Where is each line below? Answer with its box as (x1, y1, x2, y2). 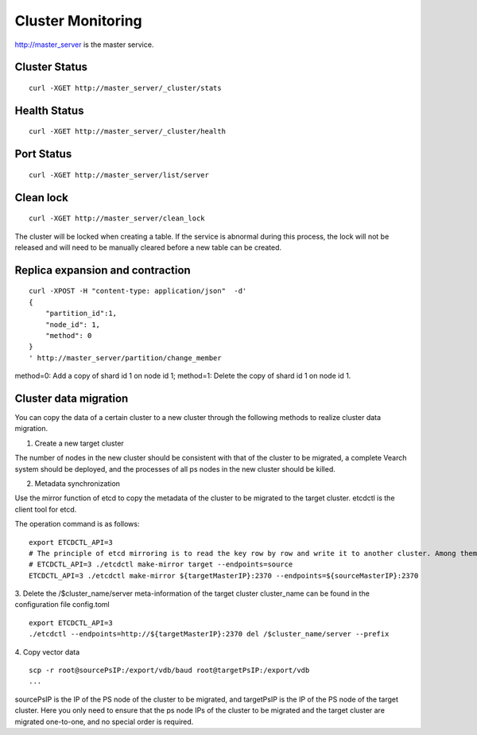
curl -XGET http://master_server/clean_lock (29, 214, 206, 223)
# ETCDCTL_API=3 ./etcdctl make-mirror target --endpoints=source (29, 560, 293, 569)
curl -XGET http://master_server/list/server (29, 170, 210, 179)
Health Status (14, 103, 84, 117)
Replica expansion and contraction (14, 263, 191, 277)
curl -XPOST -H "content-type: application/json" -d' (29, 286, 247, 296)
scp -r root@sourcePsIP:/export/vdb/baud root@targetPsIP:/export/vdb (29, 666, 310, 675)
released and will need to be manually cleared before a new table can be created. (14, 243, 282, 252)
